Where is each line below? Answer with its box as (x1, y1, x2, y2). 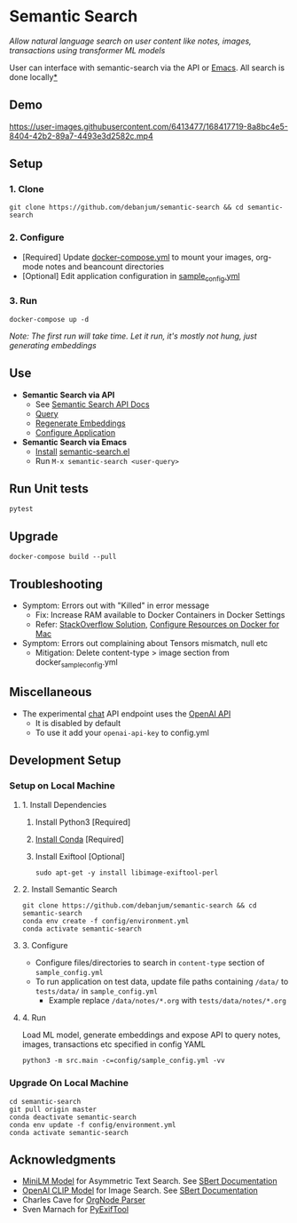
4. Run (21, 1012, 46, 1023)
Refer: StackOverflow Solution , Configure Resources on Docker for (35, 619, 279, 630)
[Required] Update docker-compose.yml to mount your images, (21, 252, 254, 262)
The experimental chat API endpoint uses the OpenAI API (21, 708, 231, 719)
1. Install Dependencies (21, 800, 107, 811)
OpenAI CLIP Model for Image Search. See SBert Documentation (21, 1185, 259, 1196)
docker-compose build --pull (9, 553, 117, 562)
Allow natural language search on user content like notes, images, (9, 36, 252, 46)
